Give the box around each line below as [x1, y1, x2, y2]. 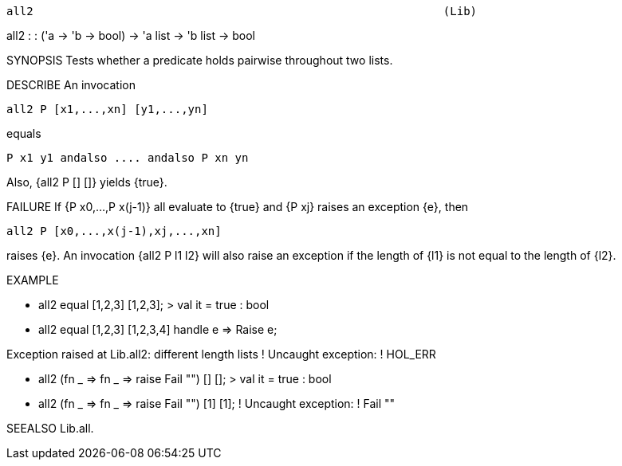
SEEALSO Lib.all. [6, 421, 94, 435]
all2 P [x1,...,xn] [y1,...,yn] [6, 103, 208, 116]
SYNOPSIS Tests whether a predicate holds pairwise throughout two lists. [6, 53, 393, 67]
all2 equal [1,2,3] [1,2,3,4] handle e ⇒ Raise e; [38, 323, 278, 336]
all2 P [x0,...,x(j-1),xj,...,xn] [6, 225, 222, 237]
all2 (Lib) [6, 5, 478, 18]
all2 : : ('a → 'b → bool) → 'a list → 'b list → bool [6, 29, 255, 42]
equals [6, 127, 41, 140]
